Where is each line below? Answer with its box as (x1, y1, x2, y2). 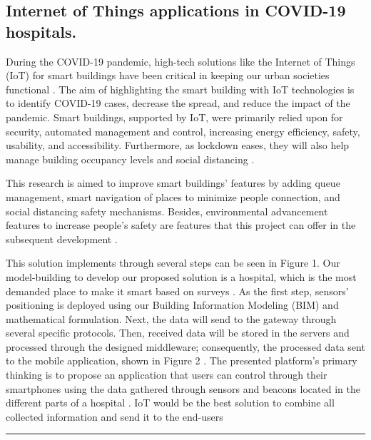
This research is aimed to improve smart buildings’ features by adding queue (6, 175, 340, 190)
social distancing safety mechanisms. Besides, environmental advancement (6, 203, 328, 218)
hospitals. (6, 20, 77, 42)
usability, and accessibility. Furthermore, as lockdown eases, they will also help (6, 138, 350, 153)
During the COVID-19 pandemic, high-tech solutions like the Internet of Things (6, 53, 355, 68)
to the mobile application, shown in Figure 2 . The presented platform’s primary (6, 353, 357, 368)
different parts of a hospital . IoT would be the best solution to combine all (6, 395, 335, 410)
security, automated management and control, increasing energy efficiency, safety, (6, 123, 360, 138)
